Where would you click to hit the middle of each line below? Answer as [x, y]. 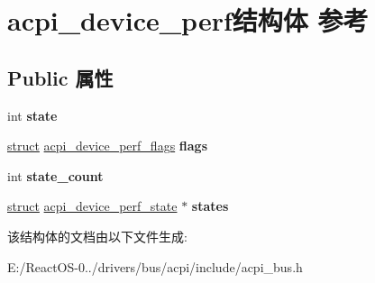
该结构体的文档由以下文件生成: [97, 236]
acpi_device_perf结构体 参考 [188, 20]
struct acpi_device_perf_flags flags [108, 146]
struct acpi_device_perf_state [92, 206]
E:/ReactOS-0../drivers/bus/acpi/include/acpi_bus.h [155, 266]
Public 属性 [60, 77]
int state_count [55, 175]
